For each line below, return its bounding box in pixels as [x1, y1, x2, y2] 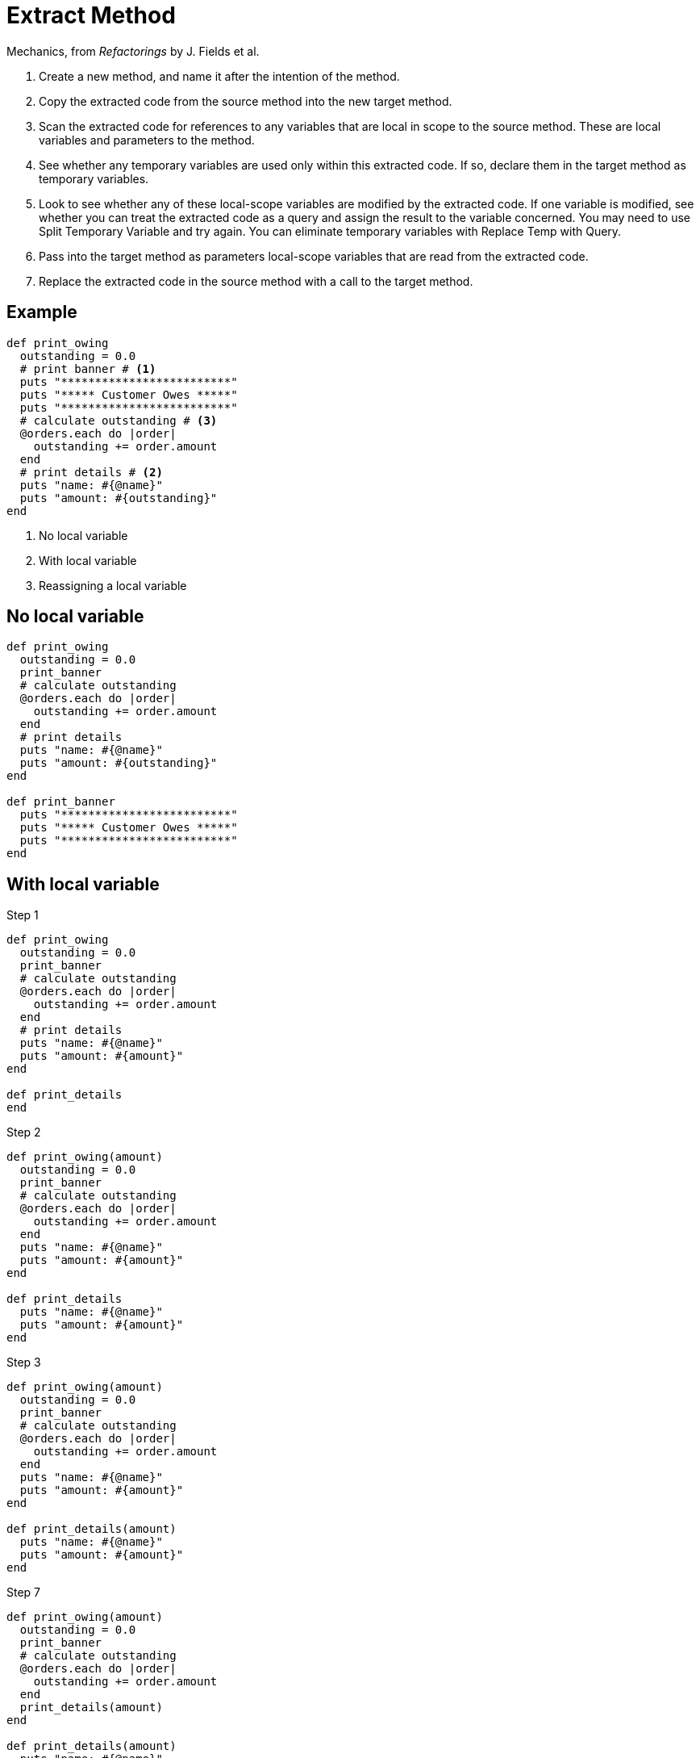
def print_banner [6, 795, 115, 809]
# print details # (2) [19, 465, 163, 479]
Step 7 [6, 1585, 41, 1600]
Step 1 [6, 908, 39, 923]
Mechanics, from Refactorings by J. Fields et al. [6, 44, 260, 58]
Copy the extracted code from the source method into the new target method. [39, 94, 452, 108]
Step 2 [6, 1125, 41, 1140]
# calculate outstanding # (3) [19, 413, 218, 427]
